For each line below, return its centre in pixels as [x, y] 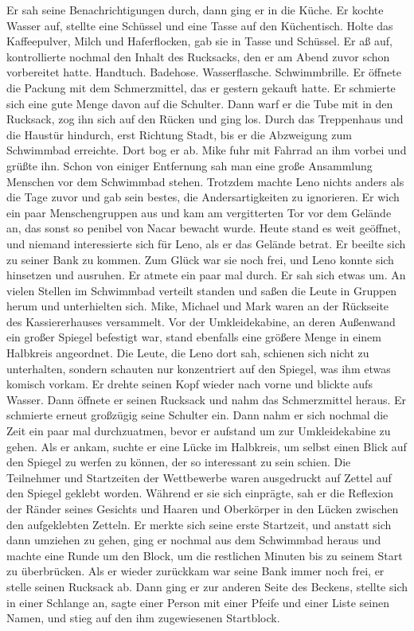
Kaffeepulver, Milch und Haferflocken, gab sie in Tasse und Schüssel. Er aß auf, [199, 41]
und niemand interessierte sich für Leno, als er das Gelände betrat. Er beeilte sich [206, 243]
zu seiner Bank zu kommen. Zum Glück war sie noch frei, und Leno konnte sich [200, 259]
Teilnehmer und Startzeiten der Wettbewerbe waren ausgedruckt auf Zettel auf [199, 477]
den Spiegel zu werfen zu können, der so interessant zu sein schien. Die [179, 462]
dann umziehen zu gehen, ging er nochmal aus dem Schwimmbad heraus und [194, 540]
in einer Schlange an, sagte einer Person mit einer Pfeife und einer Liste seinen [198, 602]
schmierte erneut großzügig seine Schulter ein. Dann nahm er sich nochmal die [197, 415]
